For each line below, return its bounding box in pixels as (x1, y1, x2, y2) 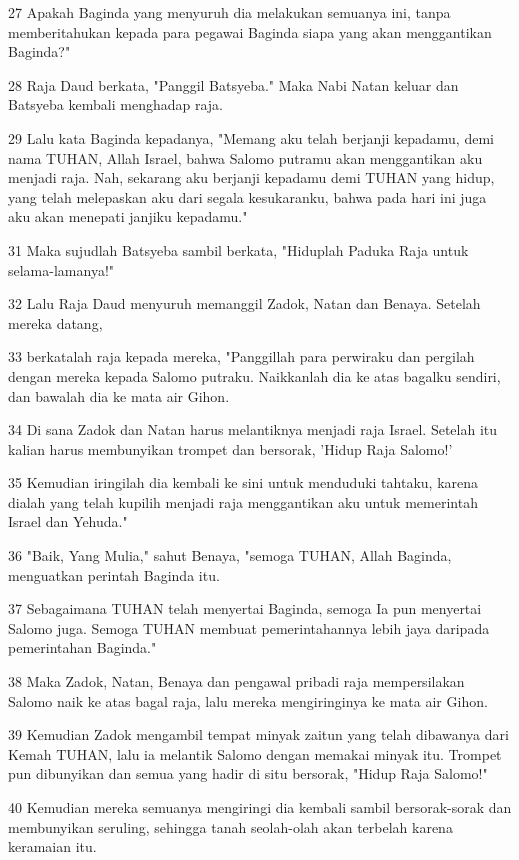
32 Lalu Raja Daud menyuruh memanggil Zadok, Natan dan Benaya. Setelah (8, 293, 481, 314)
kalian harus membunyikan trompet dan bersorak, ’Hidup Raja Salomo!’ (8, 438, 453, 459)
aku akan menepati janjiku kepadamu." (8, 206, 248, 227)
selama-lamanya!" (8, 259, 115, 280)
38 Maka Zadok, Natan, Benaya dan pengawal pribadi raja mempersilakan (8, 671, 465, 692)
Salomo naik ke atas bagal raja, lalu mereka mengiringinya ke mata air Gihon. (8, 690, 488, 711)
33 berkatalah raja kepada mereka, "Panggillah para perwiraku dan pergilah (8, 346, 475, 367)
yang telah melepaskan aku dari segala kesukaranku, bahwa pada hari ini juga (8, 186, 487, 207)
